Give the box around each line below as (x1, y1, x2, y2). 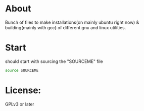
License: (5, 85, 41, 96)
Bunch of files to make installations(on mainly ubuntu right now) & (5, 19, 140, 25)
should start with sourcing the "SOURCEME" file (5, 58, 103, 64)
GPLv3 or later (5, 101, 35, 107)
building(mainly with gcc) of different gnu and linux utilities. (5, 24, 126, 30)
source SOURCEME (5, 68, 39, 73)
